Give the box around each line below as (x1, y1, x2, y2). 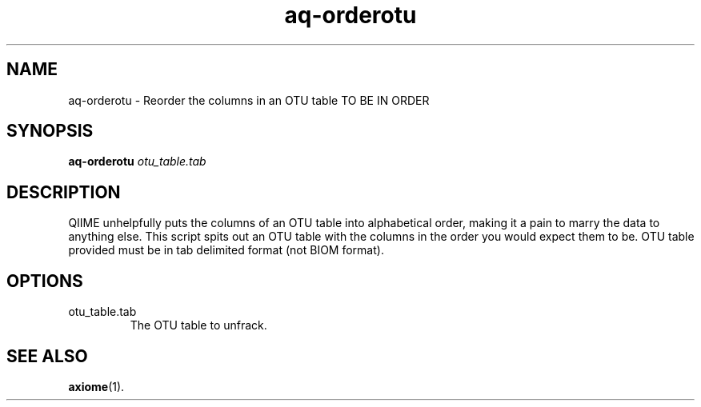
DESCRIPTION (6, 182, 121, 202)
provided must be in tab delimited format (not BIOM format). (68, 243, 384, 257)
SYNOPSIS (6, 121, 94, 142)
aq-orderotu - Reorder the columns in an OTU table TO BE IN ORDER (68, 93, 430, 107)
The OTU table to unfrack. (130, 318, 267, 333)
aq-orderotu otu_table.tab (68, 154, 206, 169)
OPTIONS (6, 270, 83, 291)
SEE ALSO (6, 345, 88, 366)
